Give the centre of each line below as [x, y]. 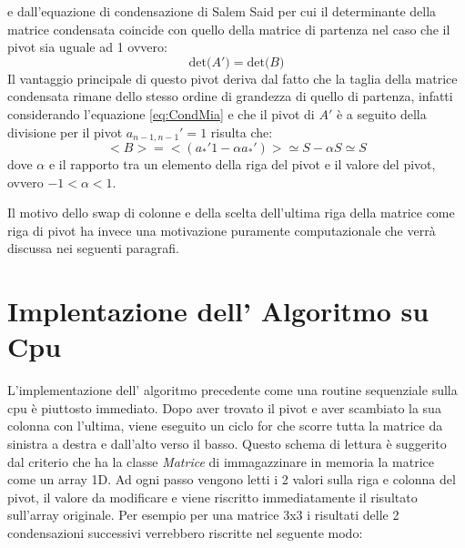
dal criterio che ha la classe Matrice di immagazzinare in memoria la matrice [221, 461]
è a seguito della [381, 113]
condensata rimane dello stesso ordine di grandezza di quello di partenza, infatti [230, 96]
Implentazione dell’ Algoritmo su [218, 311]
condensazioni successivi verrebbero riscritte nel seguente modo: [185, 533]
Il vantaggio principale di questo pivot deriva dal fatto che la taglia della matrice [232, 78]
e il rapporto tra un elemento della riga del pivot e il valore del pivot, [242, 164]
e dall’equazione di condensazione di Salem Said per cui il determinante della [222, 11]
